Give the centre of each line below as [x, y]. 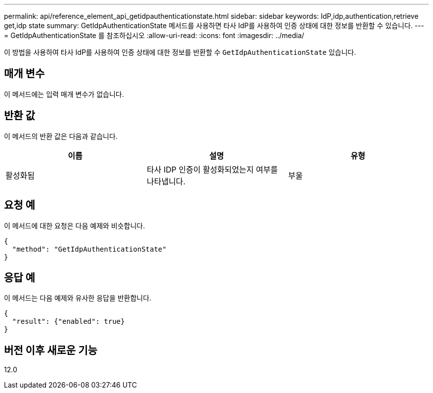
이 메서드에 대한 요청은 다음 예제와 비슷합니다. [75, 225]
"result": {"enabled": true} [68, 322]
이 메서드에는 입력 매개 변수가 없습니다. [64, 94]
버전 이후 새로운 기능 [51, 350]
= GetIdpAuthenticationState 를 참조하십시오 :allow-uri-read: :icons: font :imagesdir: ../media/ [154, 35]
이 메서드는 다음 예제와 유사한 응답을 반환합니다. [78, 298]
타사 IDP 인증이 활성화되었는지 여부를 [212, 169]
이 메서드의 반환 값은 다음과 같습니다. [61, 136]
